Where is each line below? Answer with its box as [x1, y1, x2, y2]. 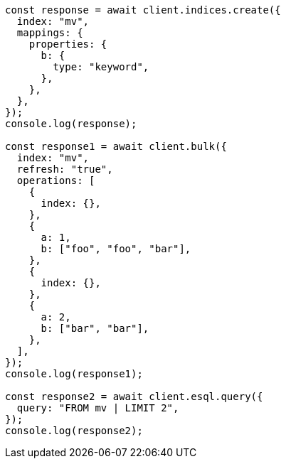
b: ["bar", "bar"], [41, 323, 149, 334]
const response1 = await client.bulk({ [5, 141, 227, 152]
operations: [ [16, 175, 95, 186]
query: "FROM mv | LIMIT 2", [16, 402, 179, 414]
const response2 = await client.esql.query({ [5, 391, 263, 402]
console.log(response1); [5, 368, 143, 379]
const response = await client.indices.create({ [5, 4, 281, 16]
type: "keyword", [53, 61, 149, 72]
